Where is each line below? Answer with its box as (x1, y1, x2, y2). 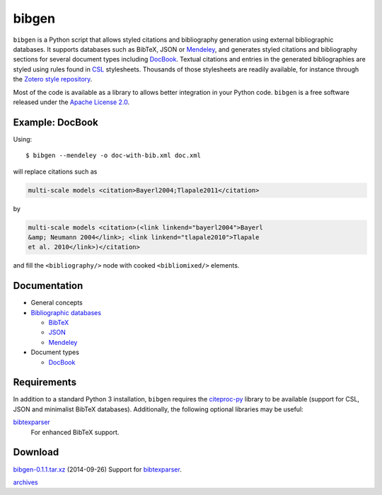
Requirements (13, 376, 77, 389)
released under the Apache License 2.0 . (13, 98, 130, 106)
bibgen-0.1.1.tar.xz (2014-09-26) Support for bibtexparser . (13, 465, 182, 474)
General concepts (30, 298, 83, 307)
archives (13, 478, 38, 487)
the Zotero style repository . (13, 75, 93, 84)
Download (13, 446, 59, 458)
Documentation (13, 280, 83, 292)
